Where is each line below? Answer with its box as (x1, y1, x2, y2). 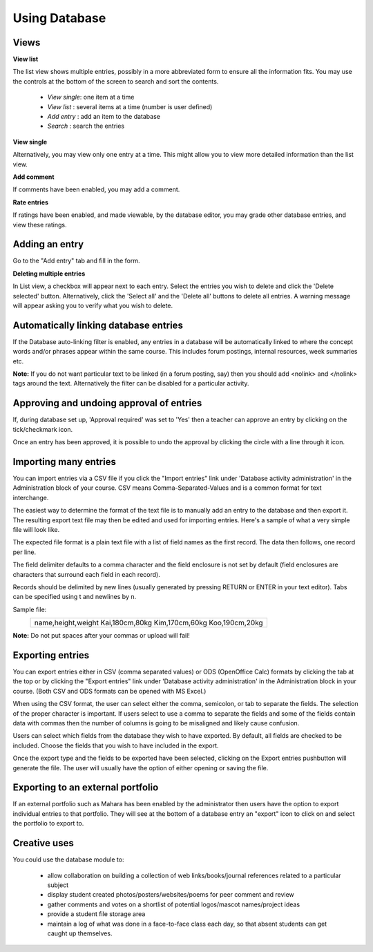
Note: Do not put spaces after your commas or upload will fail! (12, 631, 190, 640)
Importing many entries (12, 456, 117, 468)
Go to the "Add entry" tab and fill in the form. (12, 256, 140, 265)
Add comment (12, 173, 55, 181)
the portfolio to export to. (12, 819, 84, 828)
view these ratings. (12, 220, 67, 229)
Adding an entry (12, 238, 84, 250)
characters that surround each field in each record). (12, 570, 160, 578)
